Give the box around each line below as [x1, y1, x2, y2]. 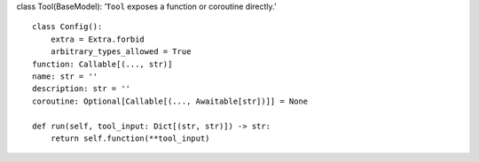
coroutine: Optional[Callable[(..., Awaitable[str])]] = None [32, 96, 309, 106]
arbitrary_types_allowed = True [50, 47, 192, 57]
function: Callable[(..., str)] [32, 58, 173, 69]
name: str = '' [32, 71, 98, 81]
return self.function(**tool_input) [50, 133, 210, 143]
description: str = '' [32, 84, 131, 94]
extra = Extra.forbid [50, 34, 145, 44]
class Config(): [32, 22, 103, 32]
